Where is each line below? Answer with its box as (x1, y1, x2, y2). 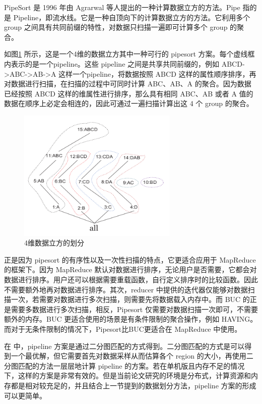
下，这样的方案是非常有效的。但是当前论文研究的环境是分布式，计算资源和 (4, 370, 251, 381)
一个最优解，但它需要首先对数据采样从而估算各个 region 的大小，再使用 (11, 350, 246, 361)
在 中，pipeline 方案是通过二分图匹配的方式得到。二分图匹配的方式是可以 (4, 340, 245, 351)
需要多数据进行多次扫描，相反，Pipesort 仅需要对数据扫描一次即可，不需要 (11, 304, 258, 314)
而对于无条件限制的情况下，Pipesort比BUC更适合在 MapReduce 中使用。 (4, 324, 242, 334)
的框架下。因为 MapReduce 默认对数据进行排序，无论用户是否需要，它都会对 (4, 264, 257, 275)
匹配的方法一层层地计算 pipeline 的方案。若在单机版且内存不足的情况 (18, 360, 245, 371)
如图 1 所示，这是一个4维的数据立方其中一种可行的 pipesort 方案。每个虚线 (4, 48, 248, 59)
